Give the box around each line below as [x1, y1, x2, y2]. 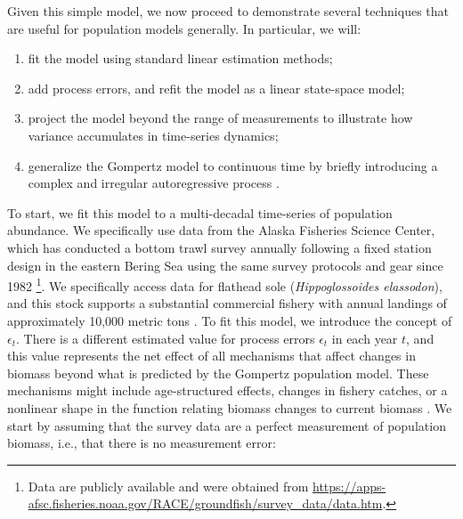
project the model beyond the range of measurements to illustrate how [28, 109, 413, 127]
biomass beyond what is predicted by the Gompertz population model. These [7, 363, 429, 382]
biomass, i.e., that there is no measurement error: [7, 434, 276, 452]
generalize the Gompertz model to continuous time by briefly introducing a [28, 156, 438, 174]
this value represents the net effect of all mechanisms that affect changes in [7, 346, 416, 365]
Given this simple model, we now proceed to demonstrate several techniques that [7, 2, 449, 20]
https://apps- [313, 476, 386, 495]
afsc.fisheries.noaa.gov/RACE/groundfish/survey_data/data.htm [28, 494, 383, 513]
